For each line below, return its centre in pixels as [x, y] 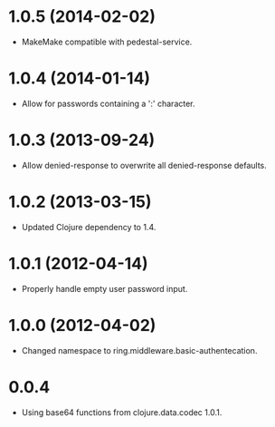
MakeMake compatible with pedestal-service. [107, 42]
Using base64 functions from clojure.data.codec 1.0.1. [122, 412]
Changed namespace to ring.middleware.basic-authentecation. [139, 350]
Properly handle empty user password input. [104, 288]
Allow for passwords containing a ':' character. [108, 103]
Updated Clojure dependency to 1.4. [89, 227]
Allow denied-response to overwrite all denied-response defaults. [144, 165]
